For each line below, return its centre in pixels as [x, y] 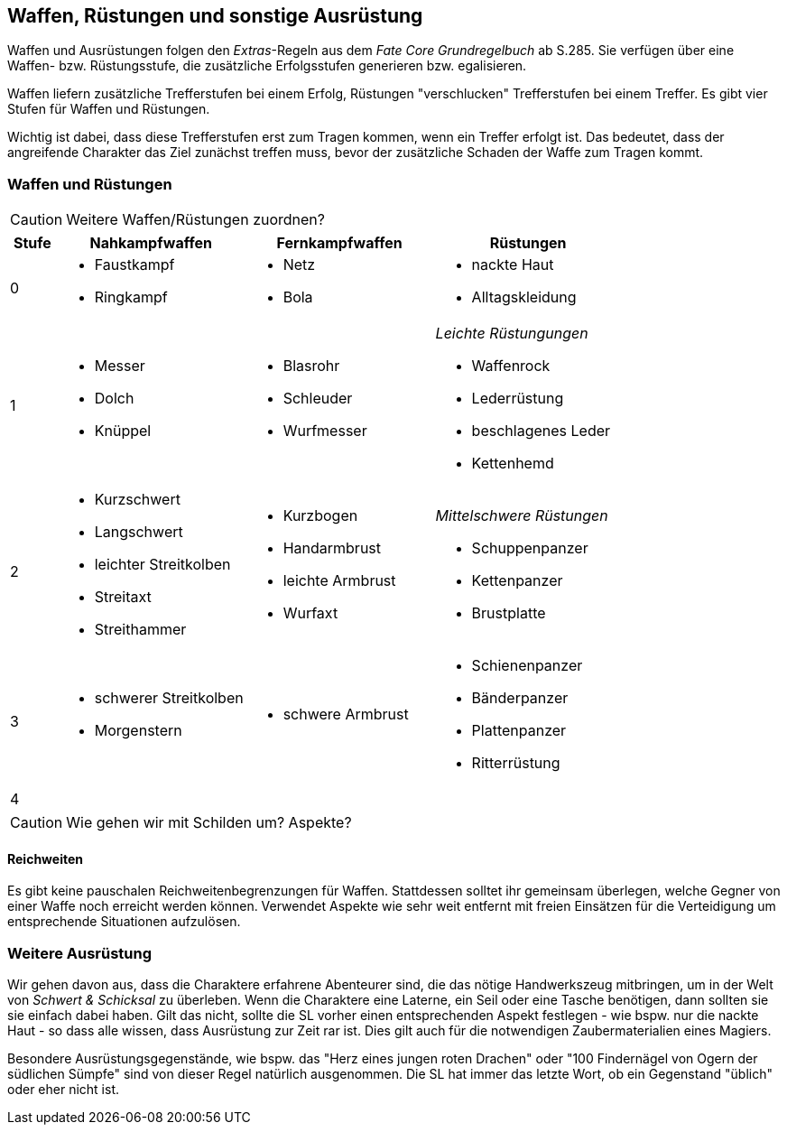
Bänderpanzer [520, 698]
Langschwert [139, 532]
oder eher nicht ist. [63, 1090]
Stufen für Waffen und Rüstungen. [109, 109]
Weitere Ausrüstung [80, 953]
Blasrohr [311, 366]
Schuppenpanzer [530, 548]
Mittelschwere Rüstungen [522, 516]
